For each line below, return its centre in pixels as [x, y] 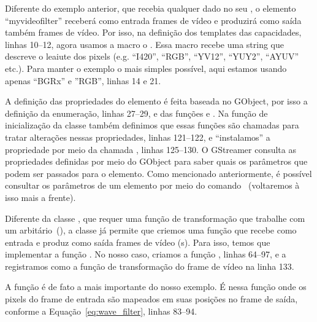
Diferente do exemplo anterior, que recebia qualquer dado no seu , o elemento [151, 8]
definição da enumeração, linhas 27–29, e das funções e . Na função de [136, 113]
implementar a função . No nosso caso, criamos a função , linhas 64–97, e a [146, 254]
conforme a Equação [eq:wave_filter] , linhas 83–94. [101, 311]
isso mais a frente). [40, 197]
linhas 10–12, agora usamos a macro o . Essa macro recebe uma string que [145, 44]
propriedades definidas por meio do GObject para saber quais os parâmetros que [156, 161]
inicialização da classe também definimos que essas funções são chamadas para [152, 125]
